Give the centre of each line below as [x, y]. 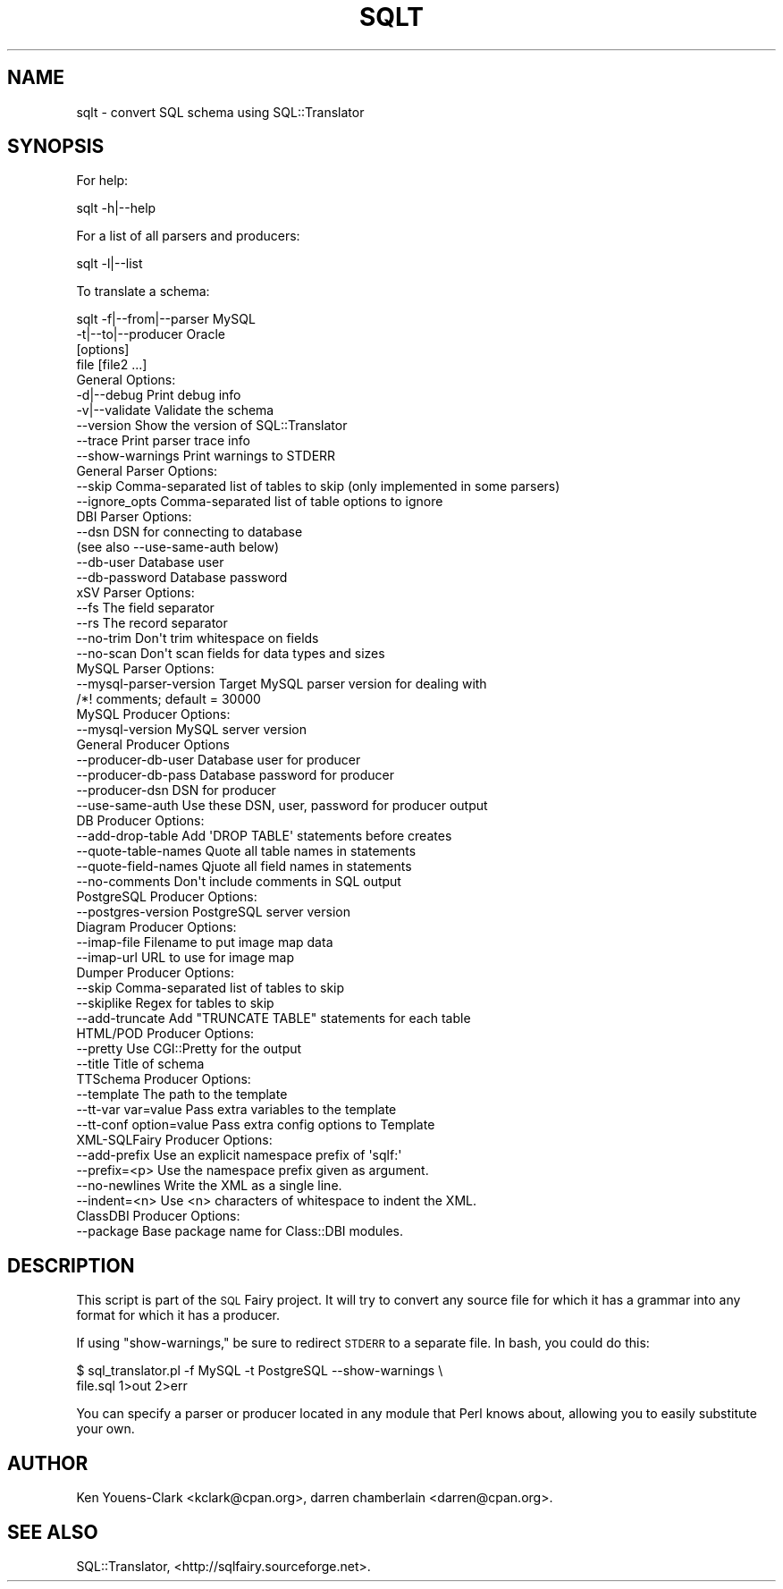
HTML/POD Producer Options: [165, 1034]
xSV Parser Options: [135, 593]
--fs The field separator [145, 608]
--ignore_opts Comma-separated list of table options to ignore [260, 502]
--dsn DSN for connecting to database [189, 532]
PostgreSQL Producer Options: [167, 897]
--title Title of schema [140, 1064]
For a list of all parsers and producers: [188, 236]
